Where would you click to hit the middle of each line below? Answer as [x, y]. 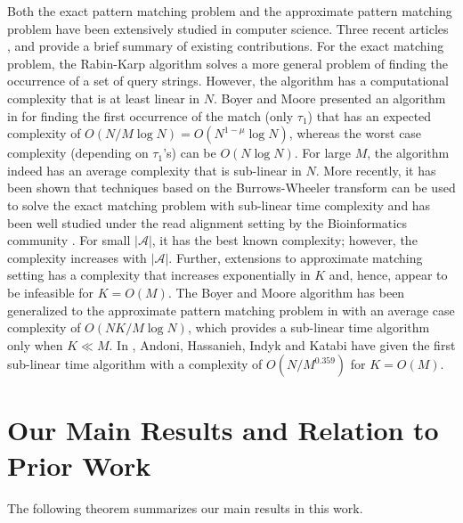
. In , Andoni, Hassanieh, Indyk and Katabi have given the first [282, 344]
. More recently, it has [376, 170]
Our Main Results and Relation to [223, 430]
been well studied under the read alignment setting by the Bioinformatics [207, 222]
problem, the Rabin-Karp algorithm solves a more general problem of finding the [227, 63]
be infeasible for [50, 292]
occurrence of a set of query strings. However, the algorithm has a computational [228, 81]
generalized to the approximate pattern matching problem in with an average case [231, 310]
